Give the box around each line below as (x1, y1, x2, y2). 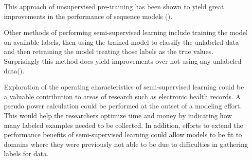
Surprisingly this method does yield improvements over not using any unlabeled (4, 55, 242, 66)
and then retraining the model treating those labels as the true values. (4, 46, 214, 56)
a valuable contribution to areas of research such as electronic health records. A (4, 91, 241, 101)
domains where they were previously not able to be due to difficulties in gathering (4, 139, 248, 149)
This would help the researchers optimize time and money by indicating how (4, 110, 232, 120)
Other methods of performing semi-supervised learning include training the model (4, 27, 248, 37)
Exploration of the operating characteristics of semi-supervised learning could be (4, 82, 244, 92)
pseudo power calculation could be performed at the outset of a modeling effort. (4, 101, 242, 111)
